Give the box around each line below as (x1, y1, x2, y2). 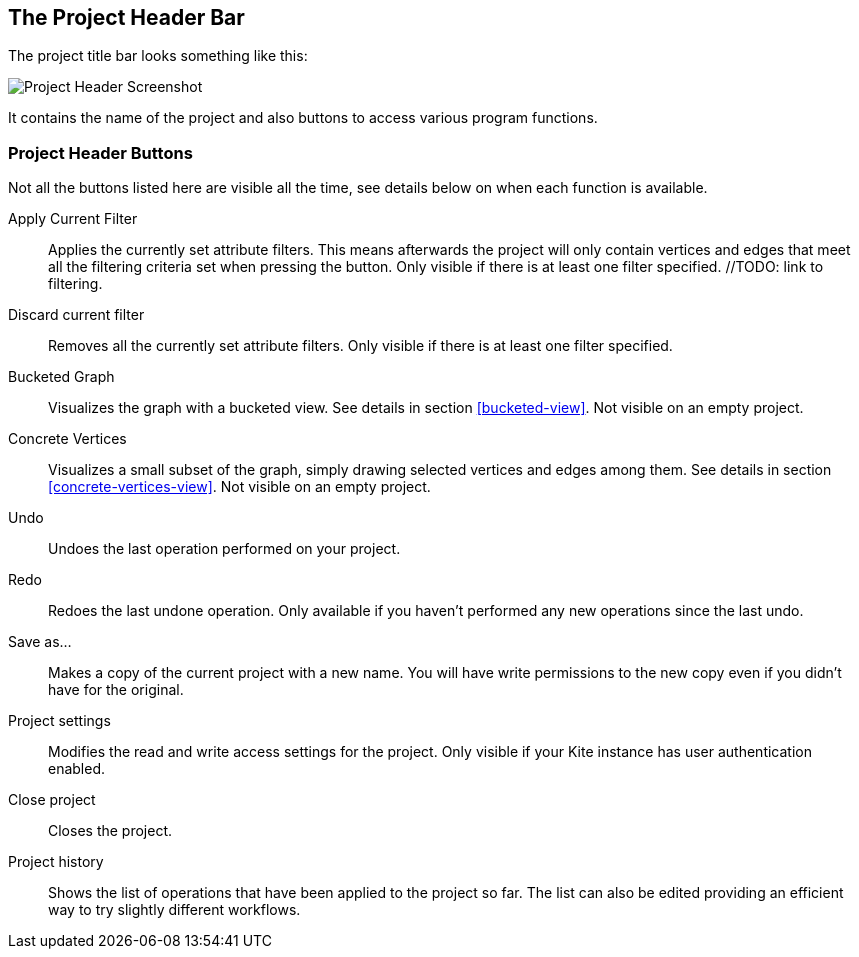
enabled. (48, 760, 106, 778)
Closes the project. (48, 822, 173, 840)
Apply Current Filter (8, 210, 138, 228)
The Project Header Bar (8, 5, 245, 30)
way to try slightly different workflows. (48, 901, 301, 919)
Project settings (8, 712, 111, 730)
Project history (8, 853, 104, 871)
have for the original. (48, 681, 184, 699)
